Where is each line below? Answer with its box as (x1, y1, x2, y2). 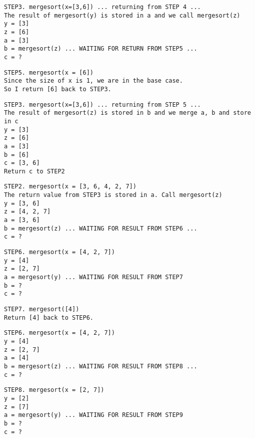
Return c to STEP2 (4, 167, 65, 175)
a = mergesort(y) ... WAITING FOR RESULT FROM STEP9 (4, 411, 183, 419)
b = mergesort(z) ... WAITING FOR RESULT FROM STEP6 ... (4, 225, 197, 232)
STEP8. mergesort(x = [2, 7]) (4, 386, 104, 394)
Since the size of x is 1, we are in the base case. (4, 77, 183, 85)
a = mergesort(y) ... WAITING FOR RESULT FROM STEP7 (4, 274, 183, 281)
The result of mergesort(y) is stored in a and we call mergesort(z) (4, 12, 240, 19)
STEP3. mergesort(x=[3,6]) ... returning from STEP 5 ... (4, 101, 201, 108)
